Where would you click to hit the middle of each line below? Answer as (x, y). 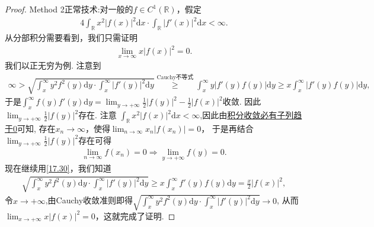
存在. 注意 (98, 115)
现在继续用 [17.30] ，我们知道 (58, 168)
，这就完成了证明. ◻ (135, 215)
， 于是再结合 (227, 128)
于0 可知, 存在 (30, 128)
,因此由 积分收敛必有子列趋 (251, 115)
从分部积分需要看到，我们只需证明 (71, 37)
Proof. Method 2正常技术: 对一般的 (69, 9)
